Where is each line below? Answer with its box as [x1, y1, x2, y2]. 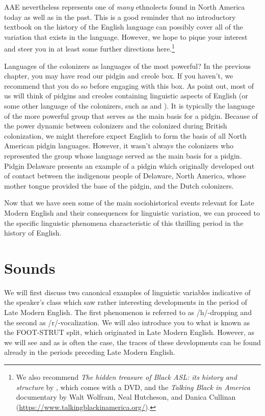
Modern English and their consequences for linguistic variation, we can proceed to [4, 207, 260, 218]
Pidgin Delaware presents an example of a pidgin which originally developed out [4, 160, 255, 171]
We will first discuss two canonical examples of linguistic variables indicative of [4, 287, 251, 297]
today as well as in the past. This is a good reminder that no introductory [4, 11, 236, 22]
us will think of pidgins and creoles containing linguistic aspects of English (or [4, 90, 248, 101]
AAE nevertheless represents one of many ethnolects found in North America [4, 2, 245, 12]
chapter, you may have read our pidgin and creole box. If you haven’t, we [4, 70, 233, 81]
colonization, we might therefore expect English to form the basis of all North [4, 130, 247, 141]
